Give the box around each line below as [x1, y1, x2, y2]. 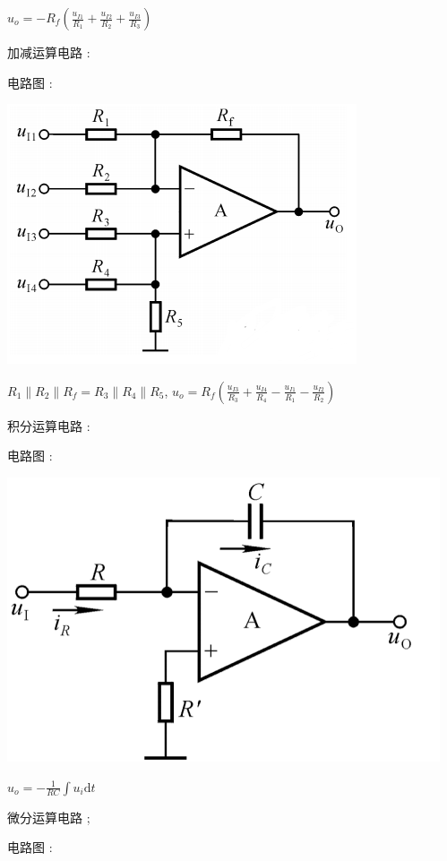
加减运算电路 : [7, 43, 90, 61]
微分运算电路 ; [7, 807, 90, 826]
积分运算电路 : [7, 416, 90, 435]
